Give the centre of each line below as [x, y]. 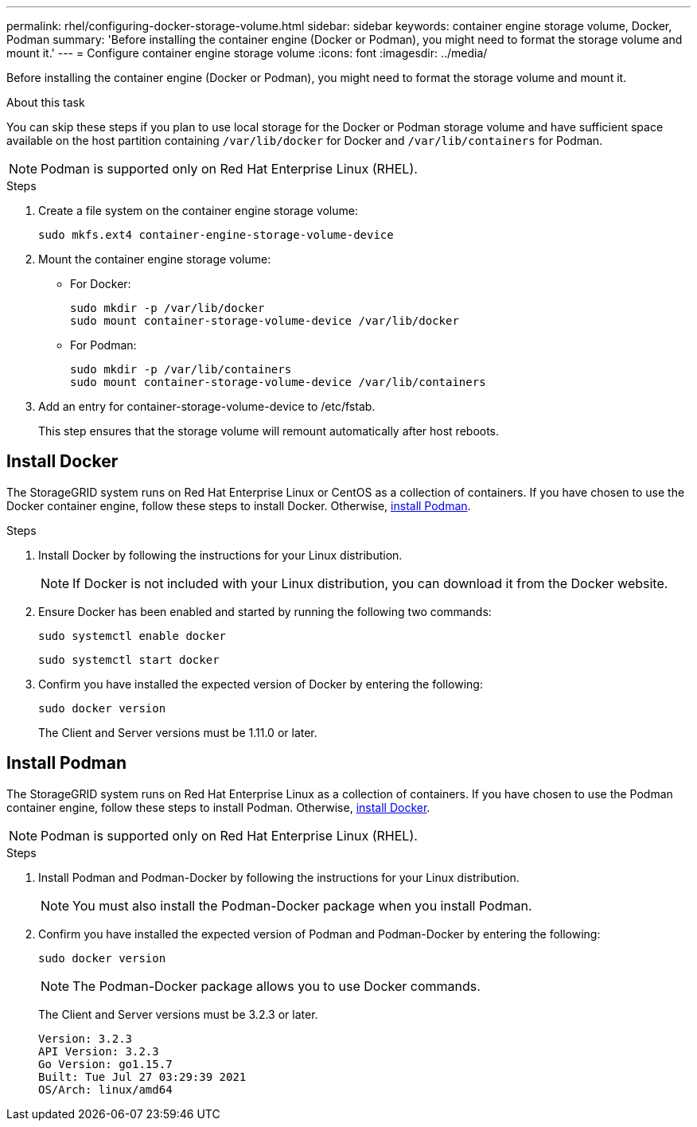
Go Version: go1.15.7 [105, 1064]
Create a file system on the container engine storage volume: [198, 211]
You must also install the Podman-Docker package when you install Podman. [302, 905]
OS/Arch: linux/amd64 [105, 1089]
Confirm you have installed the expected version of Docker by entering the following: [261, 684]
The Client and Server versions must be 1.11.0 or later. [178, 732]
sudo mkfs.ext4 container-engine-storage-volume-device [216, 235]
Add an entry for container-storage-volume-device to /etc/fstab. [207, 406]
